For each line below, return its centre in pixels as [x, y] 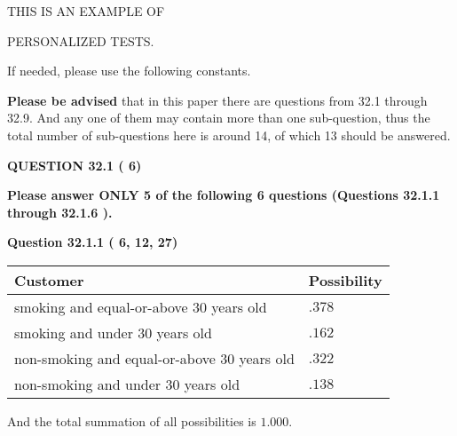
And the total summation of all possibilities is [132, 420]
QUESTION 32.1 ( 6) [75, 165]
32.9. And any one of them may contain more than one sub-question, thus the [219, 118]
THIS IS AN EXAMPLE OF [86, 11]
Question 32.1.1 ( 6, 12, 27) [93, 242]
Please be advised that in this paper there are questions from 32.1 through [217, 100]
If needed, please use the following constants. [129, 71]
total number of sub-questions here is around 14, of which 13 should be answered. [229, 135]
